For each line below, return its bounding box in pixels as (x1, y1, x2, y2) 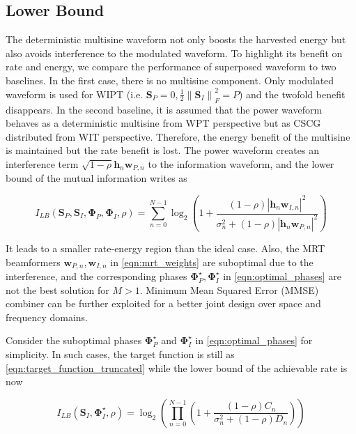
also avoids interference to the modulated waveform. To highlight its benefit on (6, 45, 343, 60)
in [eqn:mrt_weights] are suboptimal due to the (110, 254, 314, 269)
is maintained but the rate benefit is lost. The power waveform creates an (6, 143, 319, 157)
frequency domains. (6, 309, 88, 324)
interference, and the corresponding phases (6, 269, 187, 284)
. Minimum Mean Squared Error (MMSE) (139, 282, 319, 297)
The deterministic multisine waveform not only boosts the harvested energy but (6, 32, 346, 47)
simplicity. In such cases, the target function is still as (6, 347, 235, 362)
